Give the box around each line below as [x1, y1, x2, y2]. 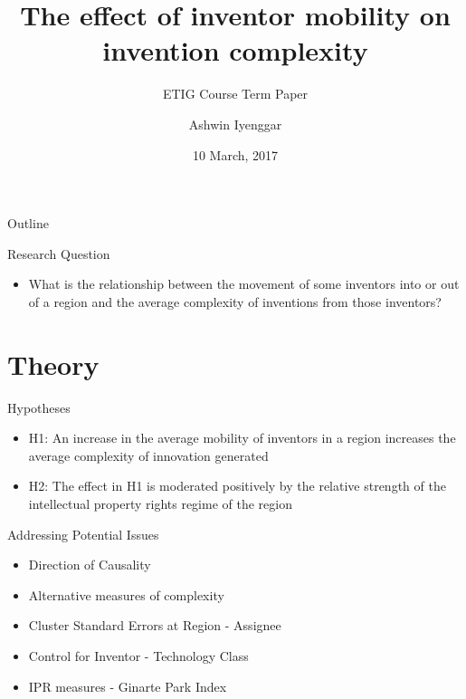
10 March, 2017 [192, 145, 279, 164]
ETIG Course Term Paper [162, 84, 309, 103]
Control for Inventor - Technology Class [28, 646, 249, 665]
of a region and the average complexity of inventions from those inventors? [28, 292, 442, 311]
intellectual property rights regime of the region [28, 493, 292, 512]
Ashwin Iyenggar [188, 114, 282, 133]
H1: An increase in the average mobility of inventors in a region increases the [28, 428, 456, 447]
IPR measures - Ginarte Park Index [28, 676, 227, 695]
